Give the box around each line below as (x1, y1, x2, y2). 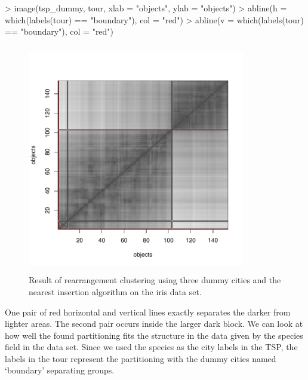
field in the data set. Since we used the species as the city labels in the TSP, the (5, 341, 298, 353)
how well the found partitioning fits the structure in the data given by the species (5, 329, 303, 341)
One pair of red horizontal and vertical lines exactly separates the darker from (5, 305, 291, 318)
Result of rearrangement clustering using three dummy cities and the (29, 274, 281, 286)
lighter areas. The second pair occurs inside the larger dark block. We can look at (5, 317, 303, 330)
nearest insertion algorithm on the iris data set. (29, 285, 202, 298)
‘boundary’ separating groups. (5, 364, 115, 376)
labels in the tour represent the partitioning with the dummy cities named (5, 352, 276, 364)
